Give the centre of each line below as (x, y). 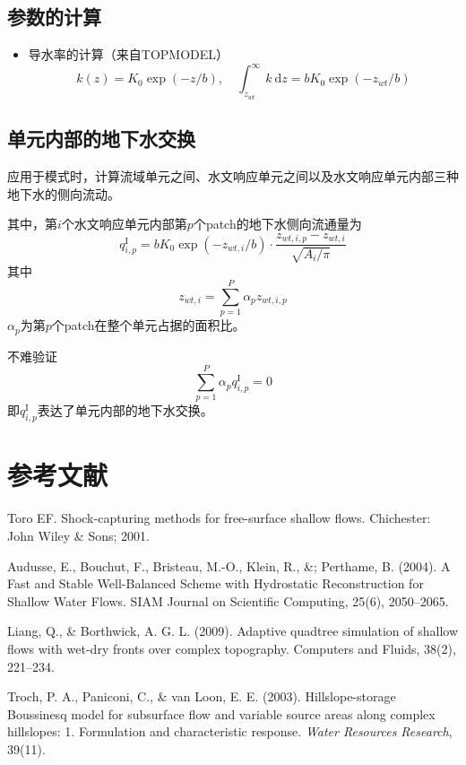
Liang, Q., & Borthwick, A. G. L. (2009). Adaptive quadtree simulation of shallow (233, 631)
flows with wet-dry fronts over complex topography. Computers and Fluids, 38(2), (232, 648)
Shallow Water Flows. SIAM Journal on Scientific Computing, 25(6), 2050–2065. (228, 600)
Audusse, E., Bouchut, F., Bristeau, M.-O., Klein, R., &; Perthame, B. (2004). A (229, 565)
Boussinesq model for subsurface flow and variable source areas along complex (221, 713)
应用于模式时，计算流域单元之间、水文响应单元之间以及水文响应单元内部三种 (233, 175)
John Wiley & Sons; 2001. (78, 535)
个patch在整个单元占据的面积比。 (148, 325)
